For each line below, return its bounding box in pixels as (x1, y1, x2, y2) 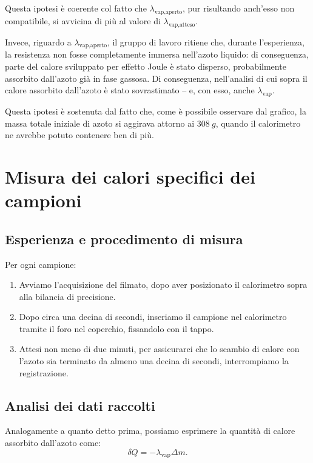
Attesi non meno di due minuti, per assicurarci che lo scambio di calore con (19, 342, 300, 355)
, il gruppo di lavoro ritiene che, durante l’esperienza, (107, 35, 305, 48)
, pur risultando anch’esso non (182, 2, 295, 14)
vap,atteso (168, 21, 195, 28)
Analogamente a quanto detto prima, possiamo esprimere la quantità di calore (5, 424, 295, 437)
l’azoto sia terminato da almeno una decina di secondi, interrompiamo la (19, 355, 289, 367)
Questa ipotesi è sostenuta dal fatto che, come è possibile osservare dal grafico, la (5, 104, 306, 117)
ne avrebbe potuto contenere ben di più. (5, 128, 154, 141)
